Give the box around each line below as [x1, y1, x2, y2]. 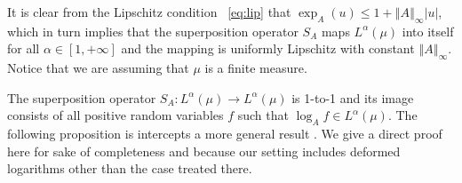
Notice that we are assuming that [7, 59, 189, 77]
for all [7, 39, 40, 58]
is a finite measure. [204, 59, 307, 77]
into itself [402, 21, 454, 40]
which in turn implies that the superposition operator [7, 21, 299, 40]
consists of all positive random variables [7, 106, 224, 124]
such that [237, 106, 289, 124]
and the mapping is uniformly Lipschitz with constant [121, 39, 415, 58]
